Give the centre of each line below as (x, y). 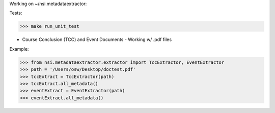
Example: (19, 49)
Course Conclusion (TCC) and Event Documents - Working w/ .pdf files (97, 40)
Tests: (16, 13)
